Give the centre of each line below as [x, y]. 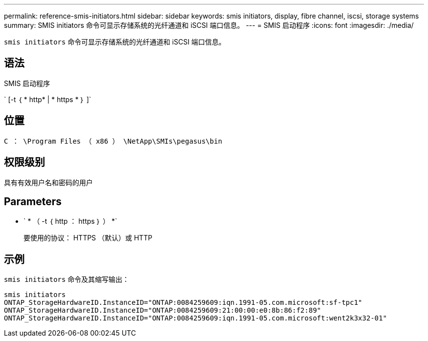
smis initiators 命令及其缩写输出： [67, 279]
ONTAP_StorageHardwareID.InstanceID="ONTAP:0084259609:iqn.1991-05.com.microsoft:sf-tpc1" [183, 303]
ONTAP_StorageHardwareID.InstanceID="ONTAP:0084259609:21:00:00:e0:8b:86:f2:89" [163, 310]
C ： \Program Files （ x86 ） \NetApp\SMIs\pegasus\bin [113, 141]
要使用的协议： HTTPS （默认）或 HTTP [88, 238]
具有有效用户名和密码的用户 [48, 182]
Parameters [33, 201]
